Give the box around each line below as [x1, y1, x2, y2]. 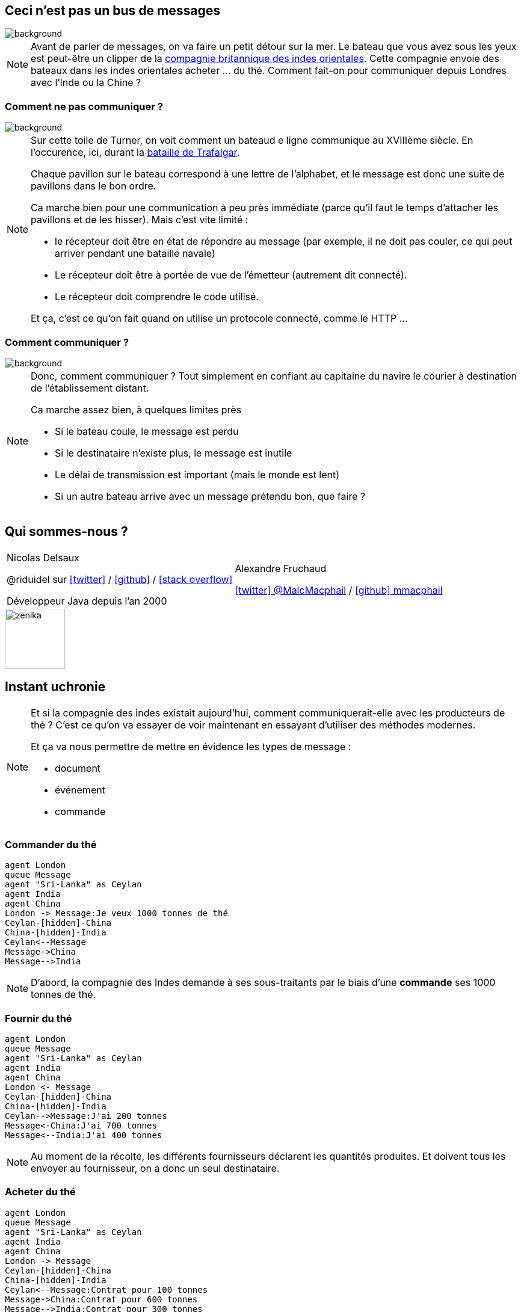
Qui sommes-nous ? [5, 524, 128, 540]
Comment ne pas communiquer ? [5, 100, 163, 112]
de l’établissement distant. [31, 381, 149, 394]
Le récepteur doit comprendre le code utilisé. [55, 291, 259, 303]
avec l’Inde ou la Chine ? [31, 76, 141, 89]
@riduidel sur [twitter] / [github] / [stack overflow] [7, 573, 233, 585]
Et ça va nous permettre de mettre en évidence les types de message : [31, 740, 351, 753]
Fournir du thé [5, 1012, 72, 1024]
